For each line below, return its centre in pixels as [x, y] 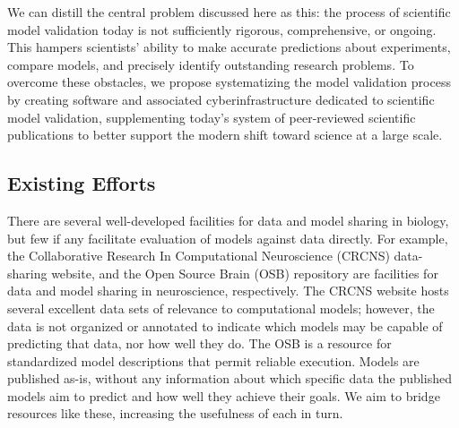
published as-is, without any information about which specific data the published [229, 378]
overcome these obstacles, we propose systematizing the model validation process [229, 82]
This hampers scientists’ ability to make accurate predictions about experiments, [229, 47]
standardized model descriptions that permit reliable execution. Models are [213, 360]
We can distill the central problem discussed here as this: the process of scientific [229, 12]
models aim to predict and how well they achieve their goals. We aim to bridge [224, 395]
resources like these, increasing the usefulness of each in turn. [175, 413]
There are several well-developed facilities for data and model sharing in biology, [228, 220]
